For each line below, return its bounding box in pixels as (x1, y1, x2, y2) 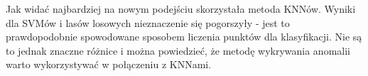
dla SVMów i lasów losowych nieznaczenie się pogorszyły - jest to (6, 15, 290, 30)
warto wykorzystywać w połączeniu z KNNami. (6, 57, 212, 72)
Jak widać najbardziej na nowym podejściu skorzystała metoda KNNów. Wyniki (6, 1, 356, 16)
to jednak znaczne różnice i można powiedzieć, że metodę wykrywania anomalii (6, 43, 350, 58)
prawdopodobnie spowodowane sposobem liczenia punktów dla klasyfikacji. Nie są (6, 29, 362, 44)
